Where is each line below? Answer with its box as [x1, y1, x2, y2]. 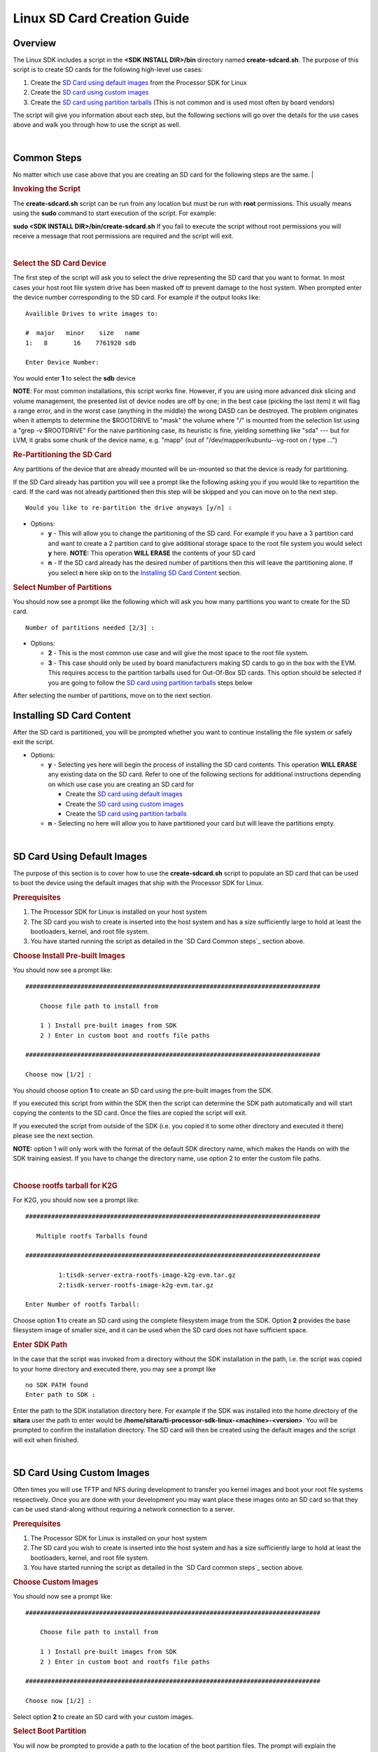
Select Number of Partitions [13, 582, 112, 592]
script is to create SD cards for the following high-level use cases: [13, 65, 203, 74]
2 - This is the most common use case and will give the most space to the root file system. [48, 649, 309, 657]
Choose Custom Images [13, 1577, 99, 1587]
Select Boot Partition [13, 1726, 87, 1736]
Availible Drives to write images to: [25, 309, 159, 317]
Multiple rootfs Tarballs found [36, 1232, 148, 1240]
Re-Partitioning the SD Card [13, 450, 112, 459]
